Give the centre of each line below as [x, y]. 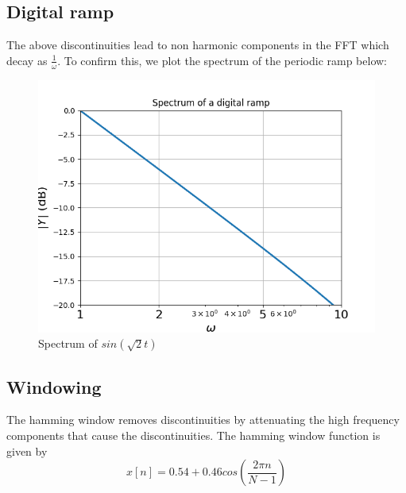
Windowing [54, 386]
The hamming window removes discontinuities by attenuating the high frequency [203, 420]
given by [27, 451]
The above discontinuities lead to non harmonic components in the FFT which [198, 45]
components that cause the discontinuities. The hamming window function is [193, 435]
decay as [27, 60]
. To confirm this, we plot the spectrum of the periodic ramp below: [222, 60]
